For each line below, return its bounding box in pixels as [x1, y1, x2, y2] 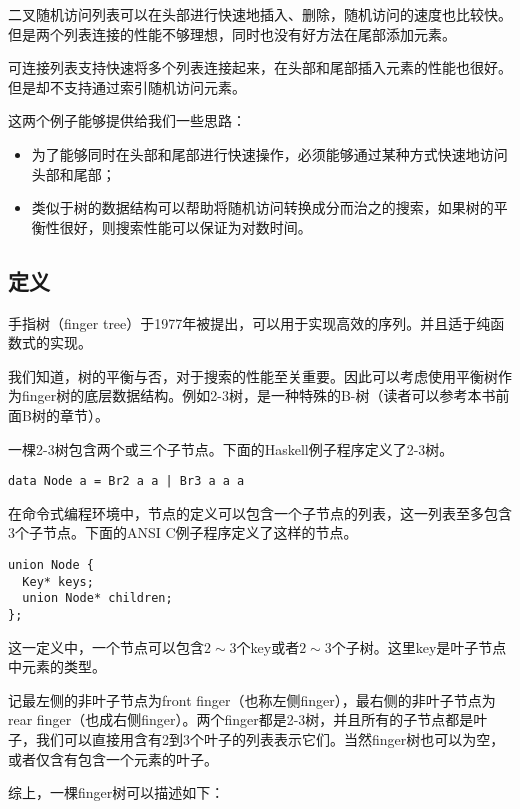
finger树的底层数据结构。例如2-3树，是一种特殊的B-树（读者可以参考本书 [21, 385, 496, 406]
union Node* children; [22, 591, 173, 606]
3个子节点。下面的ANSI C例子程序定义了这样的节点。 [8, 522, 358, 543]
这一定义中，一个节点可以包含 [8, 636, 204, 657]
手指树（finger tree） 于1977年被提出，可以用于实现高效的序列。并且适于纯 [8, 312, 491, 333]
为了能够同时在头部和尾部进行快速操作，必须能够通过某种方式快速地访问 [31, 143, 508, 164]
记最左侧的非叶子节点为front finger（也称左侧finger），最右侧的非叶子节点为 [8, 689, 496, 710]
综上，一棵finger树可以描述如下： [8, 782, 225, 803]
